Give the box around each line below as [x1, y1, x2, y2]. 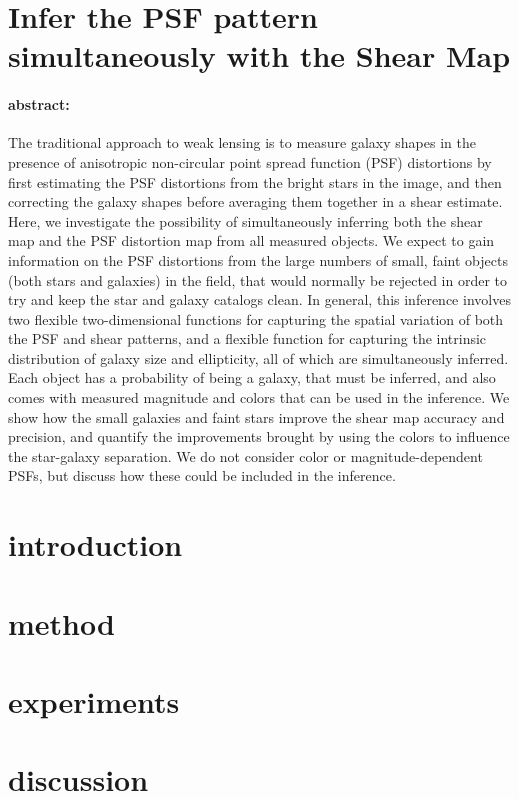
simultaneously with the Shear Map [8, 35, 511, 76]
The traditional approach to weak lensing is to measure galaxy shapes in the [8, 132, 476, 153]
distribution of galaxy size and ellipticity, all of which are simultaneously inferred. [8, 347, 509, 368]
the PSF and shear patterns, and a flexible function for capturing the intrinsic [8, 328, 487, 349]
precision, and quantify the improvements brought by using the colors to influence [8, 426, 510, 447]
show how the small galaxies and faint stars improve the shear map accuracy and [8, 406, 505, 427]
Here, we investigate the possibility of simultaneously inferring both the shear [8, 210, 483, 231]
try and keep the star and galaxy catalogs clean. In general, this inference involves [8, 289, 511, 310]
